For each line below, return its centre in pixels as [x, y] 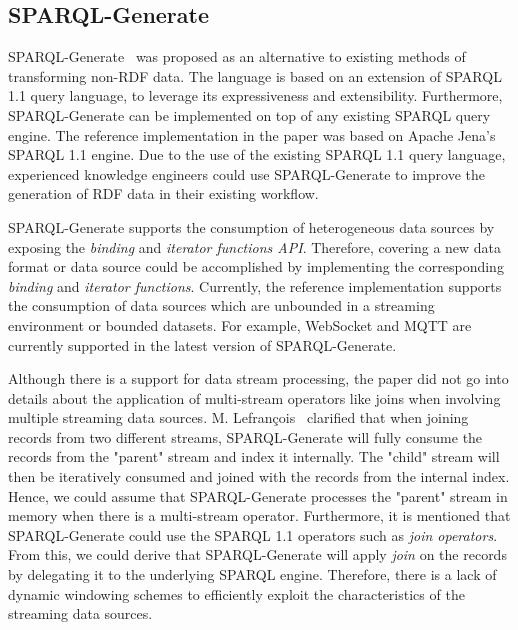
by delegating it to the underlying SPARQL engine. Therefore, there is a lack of [252, 574]
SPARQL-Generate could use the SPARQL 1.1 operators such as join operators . [253, 534]
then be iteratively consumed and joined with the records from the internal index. [259, 476]
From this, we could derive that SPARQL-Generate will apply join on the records [257, 554]
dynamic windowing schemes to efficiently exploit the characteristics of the [236, 593]
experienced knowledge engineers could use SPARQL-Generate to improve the [246, 173]
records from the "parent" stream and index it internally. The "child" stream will [254, 456]
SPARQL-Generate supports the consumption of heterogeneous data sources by [251, 226]
